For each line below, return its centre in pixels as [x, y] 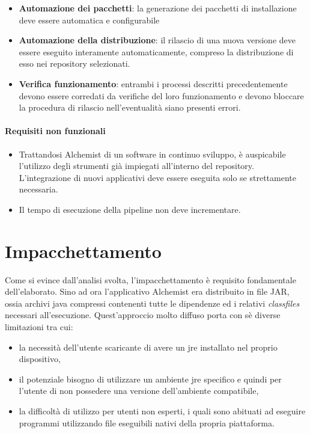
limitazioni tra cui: [39, 327]
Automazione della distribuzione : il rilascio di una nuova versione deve [157, 40]
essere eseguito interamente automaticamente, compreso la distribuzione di [156, 51]
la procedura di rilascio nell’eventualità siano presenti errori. [130, 107]
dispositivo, [40, 359]
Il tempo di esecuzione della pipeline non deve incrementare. [130, 209]
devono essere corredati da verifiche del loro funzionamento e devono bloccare [161, 95]
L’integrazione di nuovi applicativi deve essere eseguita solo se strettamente [157, 177]
